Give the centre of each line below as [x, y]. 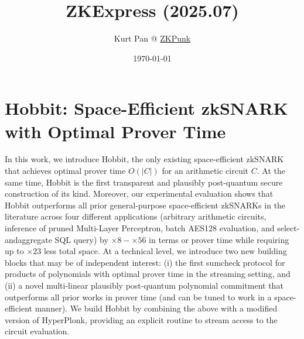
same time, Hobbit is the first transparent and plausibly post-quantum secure [144, 182]
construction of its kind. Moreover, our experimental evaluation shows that [139, 194]
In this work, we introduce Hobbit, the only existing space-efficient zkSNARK [144, 159]
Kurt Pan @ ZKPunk [152, 38]
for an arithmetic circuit [205, 171]
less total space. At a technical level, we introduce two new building [165, 251]
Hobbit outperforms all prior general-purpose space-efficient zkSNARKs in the [145, 205]
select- [288, 228]
